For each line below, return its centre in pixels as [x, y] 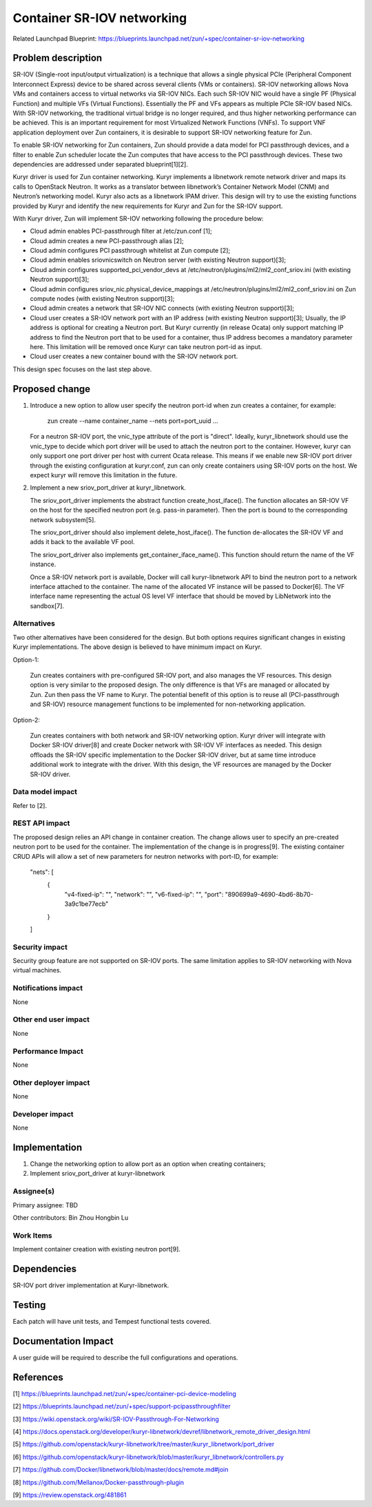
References [38, 1377]
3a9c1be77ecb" [86, 904]
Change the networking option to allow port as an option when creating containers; [148, 1164]
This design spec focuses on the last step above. [82, 369]
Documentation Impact [63, 1341]
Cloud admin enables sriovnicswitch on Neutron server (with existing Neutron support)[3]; [158, 260]
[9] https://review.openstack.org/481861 [70, 1495]
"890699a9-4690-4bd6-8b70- [269, 894]
